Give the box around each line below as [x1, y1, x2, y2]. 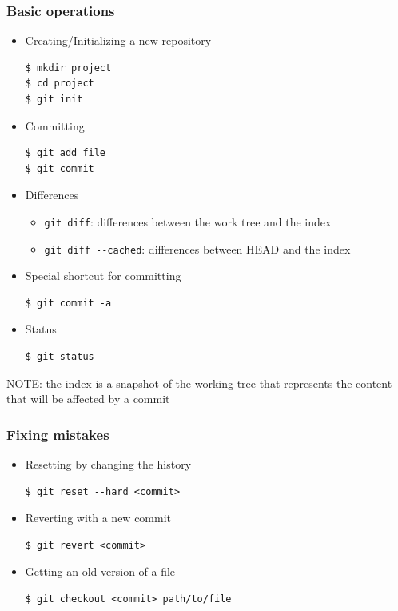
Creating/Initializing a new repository [25, 32, 212, 49]
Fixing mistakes [6, 424, 109, 444]
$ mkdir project [25, 62, 112, 74]
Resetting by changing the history [25, 456, 192, 473]
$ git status [25, 351, 94, 363]
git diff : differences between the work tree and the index [44, 213, 332, 230]
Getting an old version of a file [25, 563, 176, 580]
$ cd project [25, 78, 94, 90]
